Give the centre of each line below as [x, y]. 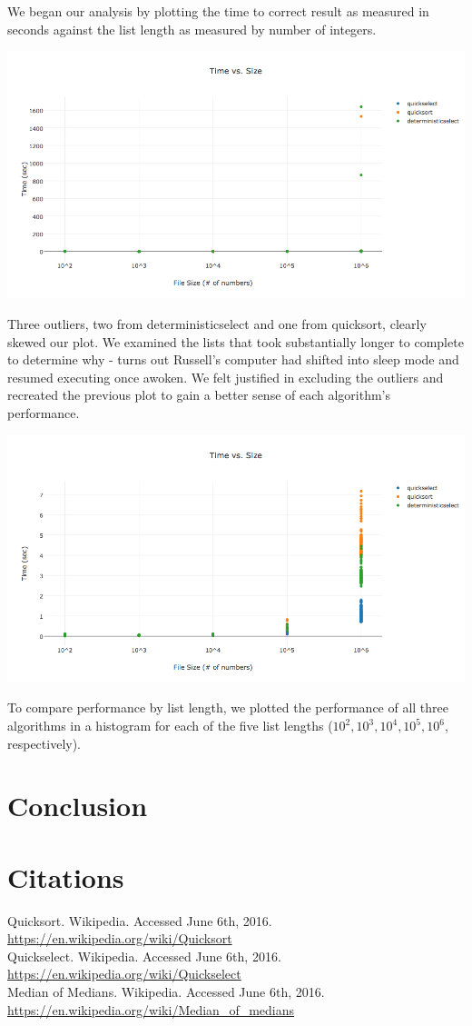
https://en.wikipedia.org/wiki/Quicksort [120, 938]
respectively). [44, 743]
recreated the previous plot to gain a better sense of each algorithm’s [199, 395]
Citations [66, 877]
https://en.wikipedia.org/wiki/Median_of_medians [151, 1009]
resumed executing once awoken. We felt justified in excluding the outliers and [226, 377]
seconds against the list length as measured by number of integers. [192, 29]
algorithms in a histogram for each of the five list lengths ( [170, 725]
